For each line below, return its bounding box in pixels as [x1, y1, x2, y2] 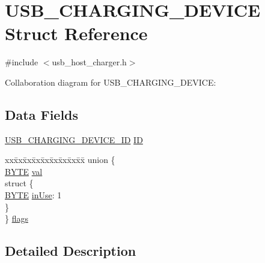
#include [5, 56, 38, 68]
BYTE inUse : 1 [5, 189, 62, 201]
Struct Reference [5, 21, 148, 46]
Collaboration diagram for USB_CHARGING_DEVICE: [5, 75, 216, 88]
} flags [5, 212, 28, 225]
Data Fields [5, 105, 79, 123]
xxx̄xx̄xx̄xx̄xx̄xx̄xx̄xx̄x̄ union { [5, 153, 115, 166]
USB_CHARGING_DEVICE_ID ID [5, 133, 143, 146]
